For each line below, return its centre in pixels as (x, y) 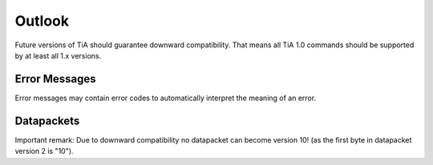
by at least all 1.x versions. (58, 55)
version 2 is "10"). (44, 151)
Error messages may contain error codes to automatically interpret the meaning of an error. (166, 98)
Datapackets (47, 121)
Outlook (42, 21)
